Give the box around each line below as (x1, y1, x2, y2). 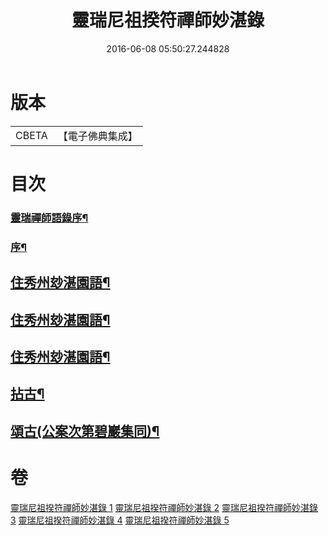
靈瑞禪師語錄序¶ (10, 211, 89, 225)
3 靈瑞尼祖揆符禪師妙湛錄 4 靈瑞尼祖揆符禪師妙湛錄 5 (10, 514, 230, 526)
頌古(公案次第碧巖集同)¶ (10, 422, 160, 440)
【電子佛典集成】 (57, 129, 138, 143)
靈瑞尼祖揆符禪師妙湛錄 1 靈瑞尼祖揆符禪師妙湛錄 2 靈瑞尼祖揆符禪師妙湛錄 (10, 501, 318, 513)
